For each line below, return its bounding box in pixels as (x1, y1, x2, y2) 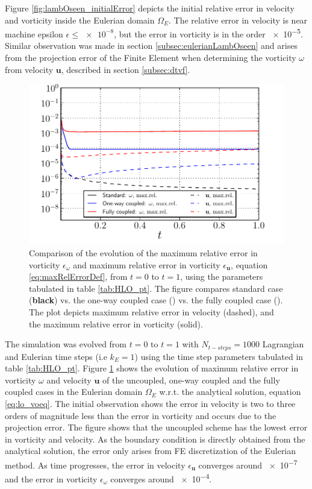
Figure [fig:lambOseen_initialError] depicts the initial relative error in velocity (5, 2, 295, 14)
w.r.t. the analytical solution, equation (159, 385, 301, 398)
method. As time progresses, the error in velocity (5, 458, 186, 471)
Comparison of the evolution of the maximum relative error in (29, 246, 258, 259)
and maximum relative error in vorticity (73, 258, 220, 271)
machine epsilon (5, 27, 63, 40)
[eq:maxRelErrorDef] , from (29, 270, 128, 283)
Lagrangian (262, 338, 304, 350)
